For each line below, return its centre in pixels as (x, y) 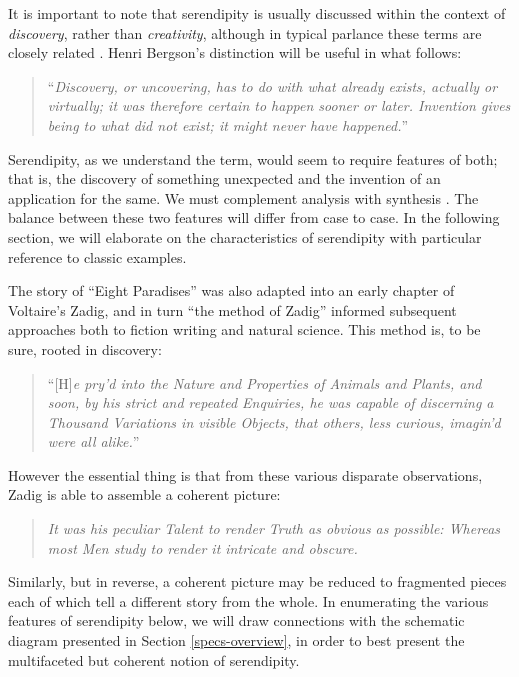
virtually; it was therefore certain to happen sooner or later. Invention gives (279, 105)
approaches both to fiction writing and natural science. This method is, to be (244, 329)
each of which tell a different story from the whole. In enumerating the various (248, 600)
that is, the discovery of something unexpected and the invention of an (224, 178)
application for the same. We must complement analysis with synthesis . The (243, 197)
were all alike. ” (93, 441)
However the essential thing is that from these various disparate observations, (245, 474)
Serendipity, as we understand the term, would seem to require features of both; (253, 158)
